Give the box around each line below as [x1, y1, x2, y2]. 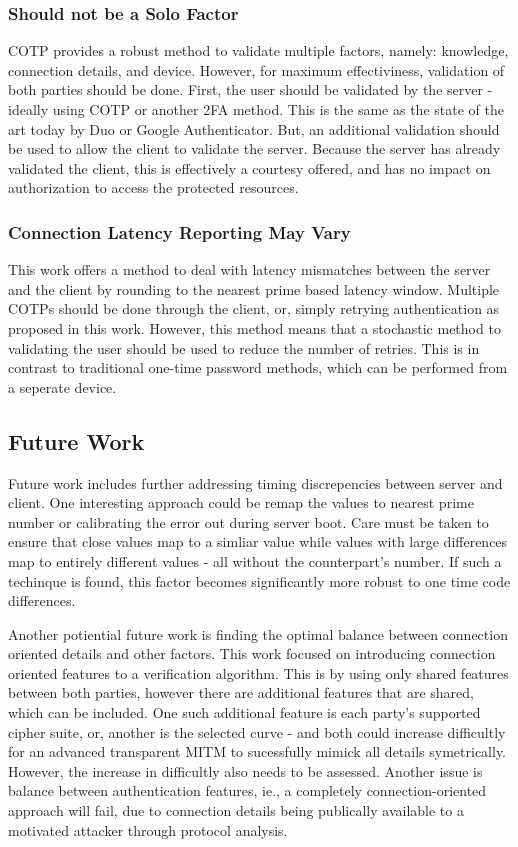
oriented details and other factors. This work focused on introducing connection [8, 643, 496, 664]
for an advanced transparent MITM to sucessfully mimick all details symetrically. [8, 741, 507, 762]
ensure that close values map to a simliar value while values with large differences [8, 531, 508, 552]
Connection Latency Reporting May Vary [8, 219, 351, 244]
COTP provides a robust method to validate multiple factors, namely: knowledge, [8, 40, 509, 61]
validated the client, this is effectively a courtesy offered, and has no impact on [8, 157, 491, 178]
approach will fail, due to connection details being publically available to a [8, 800, 464, 821]
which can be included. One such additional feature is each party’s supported [8, 702, 481, 723]
